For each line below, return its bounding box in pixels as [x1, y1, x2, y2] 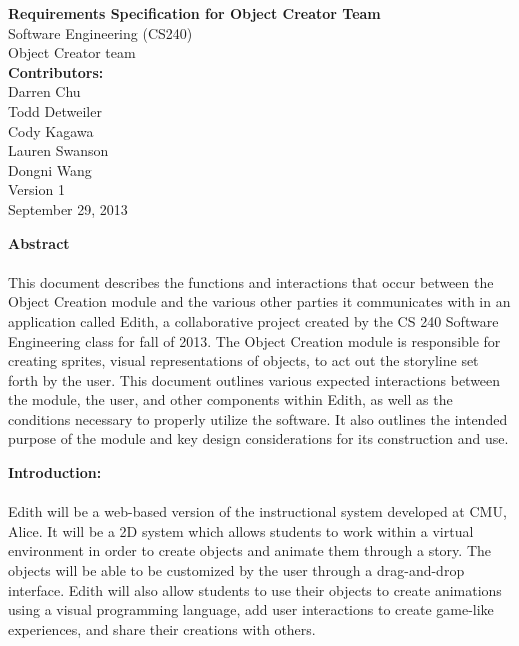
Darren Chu [8, 81, 81, 102]
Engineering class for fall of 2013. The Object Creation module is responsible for [8, 330, 501, 351]
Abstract [8, 232, 70, 253]
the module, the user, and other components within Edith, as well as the [8, 389, 453, 410]
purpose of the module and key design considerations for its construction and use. [8, 428, 509, 449]
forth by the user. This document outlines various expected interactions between [8, 369, 501, 390]
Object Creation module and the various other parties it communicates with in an [8, 291, 511, 312]
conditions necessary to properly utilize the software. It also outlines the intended [8, 408, 508, 429]
